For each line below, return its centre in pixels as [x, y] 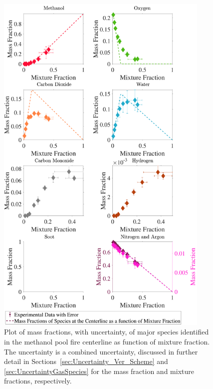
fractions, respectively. [38, 381]
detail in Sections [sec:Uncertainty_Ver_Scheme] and [86, 361]
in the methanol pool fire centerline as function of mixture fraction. [107, 342]
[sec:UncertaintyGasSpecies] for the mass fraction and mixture [99, 371]
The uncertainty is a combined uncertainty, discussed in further [101, 351]
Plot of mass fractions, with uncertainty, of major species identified [106, 332]
